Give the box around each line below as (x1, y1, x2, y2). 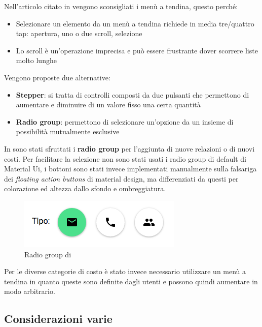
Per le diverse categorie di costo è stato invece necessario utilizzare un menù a (4, 266, 246, 277)
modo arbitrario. (4, 286, 55, 296)
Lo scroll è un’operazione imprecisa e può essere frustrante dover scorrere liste (16, 45, 258, 55)
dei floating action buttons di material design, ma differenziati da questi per (4, 173, 239, 184)
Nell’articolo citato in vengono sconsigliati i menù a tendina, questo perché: (4, 1, 238, 11)
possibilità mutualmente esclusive (16, 126, 120, 137)
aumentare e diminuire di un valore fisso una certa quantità (16, 99, 201, 110)
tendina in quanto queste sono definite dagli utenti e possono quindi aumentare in (4, 276, 258, 286)
